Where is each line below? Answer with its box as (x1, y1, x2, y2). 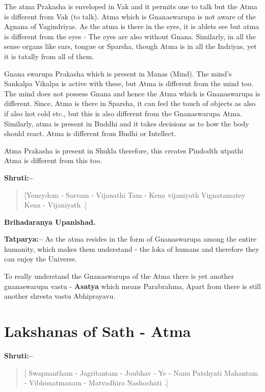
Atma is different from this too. (4, 155, 102, 166)
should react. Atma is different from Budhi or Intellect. (4, 128, 176, 139)
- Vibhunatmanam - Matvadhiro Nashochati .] (24, 377, 168, 388)
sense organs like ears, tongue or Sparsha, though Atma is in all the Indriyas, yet (4, 41, 257, 51)
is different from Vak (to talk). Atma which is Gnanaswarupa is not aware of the (4, 11, 256, 21)
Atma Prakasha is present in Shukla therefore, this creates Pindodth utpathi (4, 145, 244, 155)
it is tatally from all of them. (4, 50, 94, 61)
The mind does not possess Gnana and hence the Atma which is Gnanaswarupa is (4, 88, 260, 98)
